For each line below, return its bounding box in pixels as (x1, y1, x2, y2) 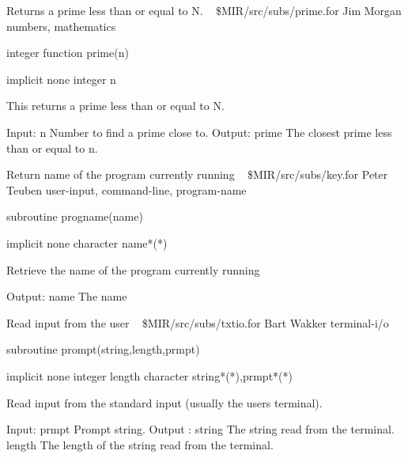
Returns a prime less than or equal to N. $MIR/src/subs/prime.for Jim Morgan (6, 2, 402, 18)
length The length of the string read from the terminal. (6, 436, 274, 452)
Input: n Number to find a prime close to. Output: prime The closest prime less (6, 123, 392, 140)
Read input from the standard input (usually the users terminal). (6, 394, 323, 411)
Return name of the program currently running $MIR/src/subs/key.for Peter (6, 166, 388, 183)
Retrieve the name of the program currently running (6, 261, 260, 278)
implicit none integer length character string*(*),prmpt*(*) (6, 367, 293, 384)
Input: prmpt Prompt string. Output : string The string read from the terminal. (6, 421, 395, 437)
